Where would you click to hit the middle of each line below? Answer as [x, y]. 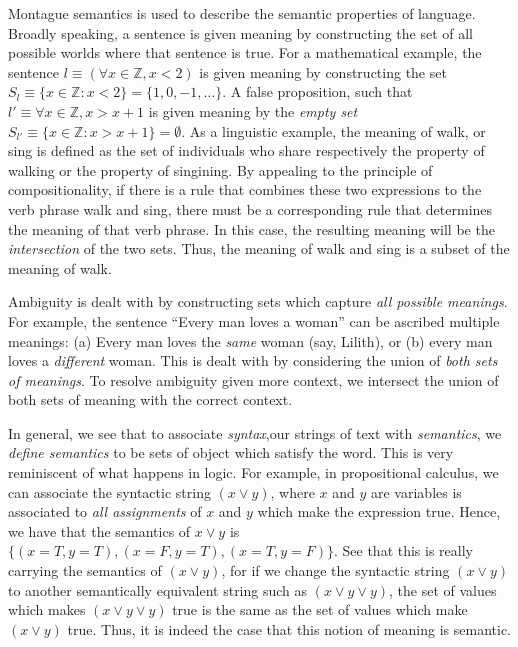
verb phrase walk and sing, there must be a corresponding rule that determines [250, 208]
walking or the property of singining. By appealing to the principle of [220, 169]
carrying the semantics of [85, 570]
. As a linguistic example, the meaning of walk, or [333, 130]
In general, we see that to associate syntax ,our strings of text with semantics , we [255, 432]
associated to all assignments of [105, 511]
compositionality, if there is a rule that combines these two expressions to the [245, 189]
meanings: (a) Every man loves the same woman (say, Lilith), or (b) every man [250, 340]
